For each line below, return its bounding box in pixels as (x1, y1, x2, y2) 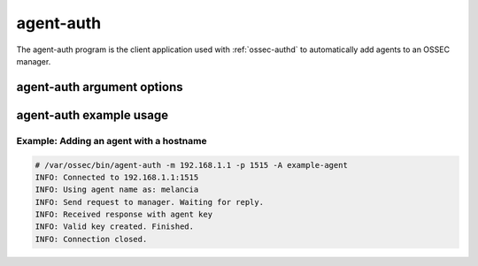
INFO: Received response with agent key (35, 209, 212, 220)
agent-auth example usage (16, 107, 169, 123)
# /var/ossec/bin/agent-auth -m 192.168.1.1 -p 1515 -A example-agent (35, 160, 349, 170)
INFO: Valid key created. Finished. (35, 222, 195, 232)
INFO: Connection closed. (35, 234, 148, 244)
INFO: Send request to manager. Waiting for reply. (35, 197, 265, 207)
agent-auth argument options (16, 80, 183, 95)
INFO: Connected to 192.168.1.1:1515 (35, 172, 199, 182)
